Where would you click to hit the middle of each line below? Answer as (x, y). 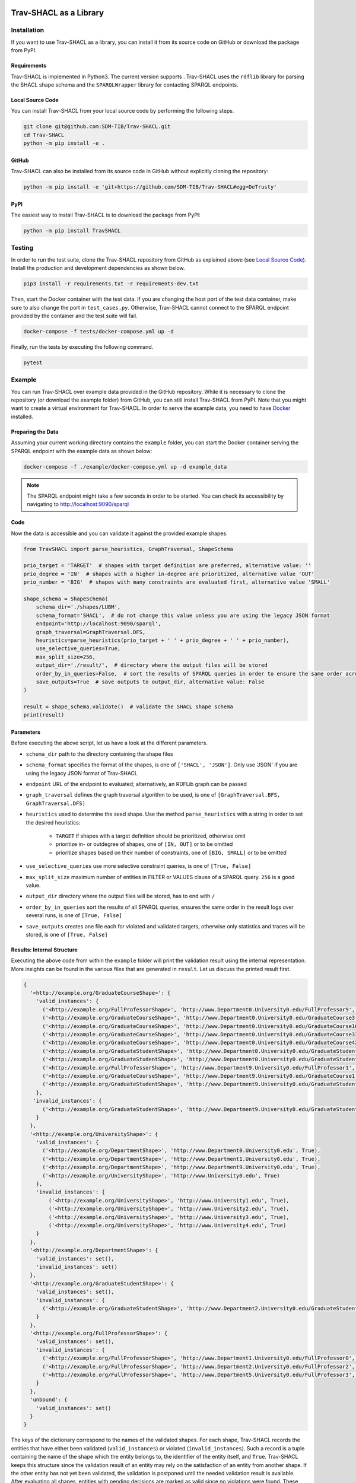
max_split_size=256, (66, 657)
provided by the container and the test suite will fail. (74, 316)
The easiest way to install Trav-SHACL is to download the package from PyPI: (106, 215)
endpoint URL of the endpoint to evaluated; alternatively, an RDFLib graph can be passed (136, 784)
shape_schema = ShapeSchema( (66, 599)
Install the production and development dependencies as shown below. (98, 268)
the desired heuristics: (53, 822)
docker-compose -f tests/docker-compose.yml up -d (99, 331)
